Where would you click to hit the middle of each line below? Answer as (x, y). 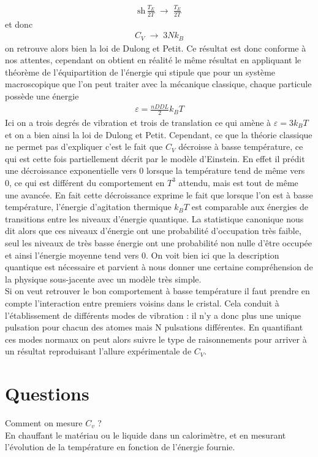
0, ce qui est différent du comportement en (85, 182)
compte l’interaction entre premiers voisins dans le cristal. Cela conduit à (142, 303)
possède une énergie (42, 96)
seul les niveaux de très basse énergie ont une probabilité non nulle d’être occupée (159, 242)
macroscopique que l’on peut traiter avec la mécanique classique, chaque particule (158, 84)
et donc (19, 24)
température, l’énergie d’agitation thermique (88, 207)
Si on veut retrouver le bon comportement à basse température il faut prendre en (157, 291)
